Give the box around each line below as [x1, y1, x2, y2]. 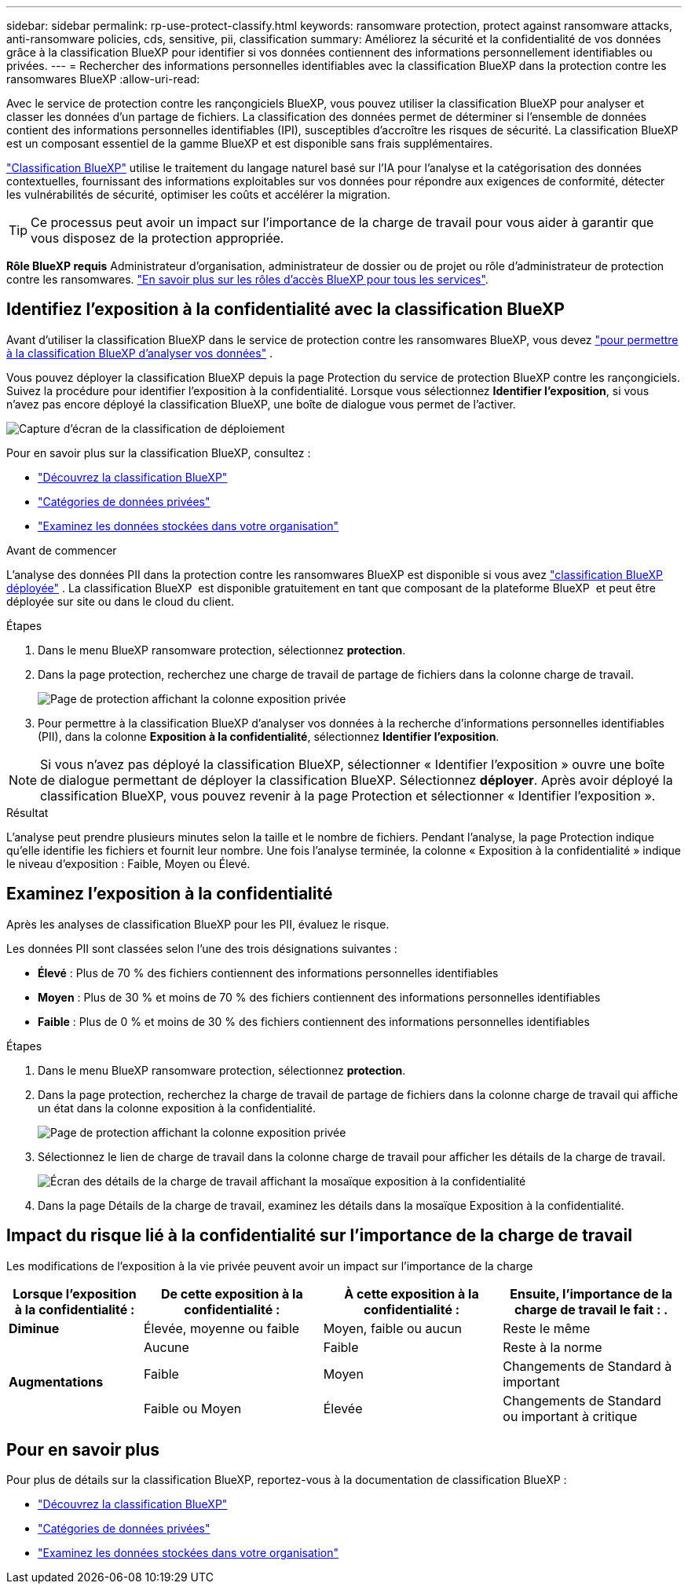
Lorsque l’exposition [13, 1285, 137, 1302]
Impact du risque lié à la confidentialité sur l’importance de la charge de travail [6, 1225, 632, 1246]
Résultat [6, 805, 49, 819]
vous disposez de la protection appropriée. [31, 230, 284, 246]
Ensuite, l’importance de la [510, 1285, 673, 1302]
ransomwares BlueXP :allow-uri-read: [6, 72, 200, 86]
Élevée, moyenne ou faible [144, 1320, 300, 1336]
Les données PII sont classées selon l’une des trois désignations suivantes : [6, 941, 397, 955]
